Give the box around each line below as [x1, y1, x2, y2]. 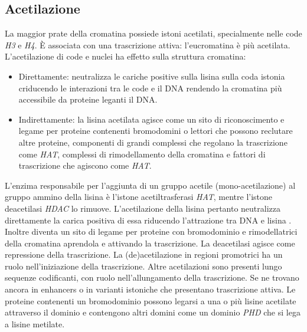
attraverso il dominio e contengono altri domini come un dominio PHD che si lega [5, 306, 301, 318]
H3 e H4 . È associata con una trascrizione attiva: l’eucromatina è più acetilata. [5, 38, 290, 51]
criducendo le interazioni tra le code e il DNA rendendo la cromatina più [18, 81, 282, 94]
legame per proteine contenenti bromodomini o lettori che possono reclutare [18, 124, 293, 137]
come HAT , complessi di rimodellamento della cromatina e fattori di [18, 147, 266, 160]
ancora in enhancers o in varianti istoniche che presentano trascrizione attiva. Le [5, 283, 296, 295]
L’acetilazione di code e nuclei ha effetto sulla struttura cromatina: [5, 50, 246, 63]
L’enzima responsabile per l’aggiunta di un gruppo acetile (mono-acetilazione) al [5, 179, 296, 191]
